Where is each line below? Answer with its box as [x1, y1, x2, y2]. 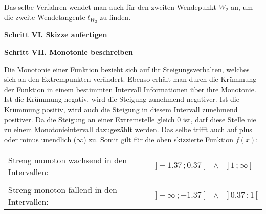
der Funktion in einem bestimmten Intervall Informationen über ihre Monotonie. [4, 83, 256, 94]
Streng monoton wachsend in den [8, 154, 127, 166]
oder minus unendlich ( [4, 134, 77, 144]
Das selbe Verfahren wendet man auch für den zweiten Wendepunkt [4, 2, 217, 12]
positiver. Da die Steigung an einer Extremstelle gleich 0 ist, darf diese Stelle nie [4, 114, 256, 124]
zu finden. [100, 11, 131, 22]
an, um [231, 2, 253, 12]
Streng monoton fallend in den [8, 184, 117, 196]
